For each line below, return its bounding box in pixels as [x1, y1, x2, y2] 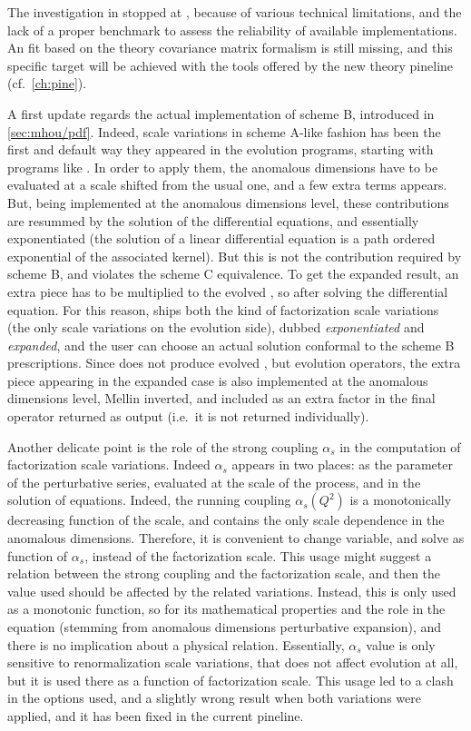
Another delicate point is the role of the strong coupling [7, 437, 319, 456]
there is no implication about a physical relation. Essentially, [7, 635, 345, 654]
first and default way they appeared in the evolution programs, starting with [7, 140, 434, 159]
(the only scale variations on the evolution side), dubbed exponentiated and [7, 318, 425, 337]
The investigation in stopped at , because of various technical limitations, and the [7, 3, 462, 21]
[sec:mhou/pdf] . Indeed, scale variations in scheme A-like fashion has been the [7, 122, 441, 141]
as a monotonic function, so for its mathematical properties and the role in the [7, 599, 446, 618]
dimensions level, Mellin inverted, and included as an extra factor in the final [7, 389, 436, 408]
